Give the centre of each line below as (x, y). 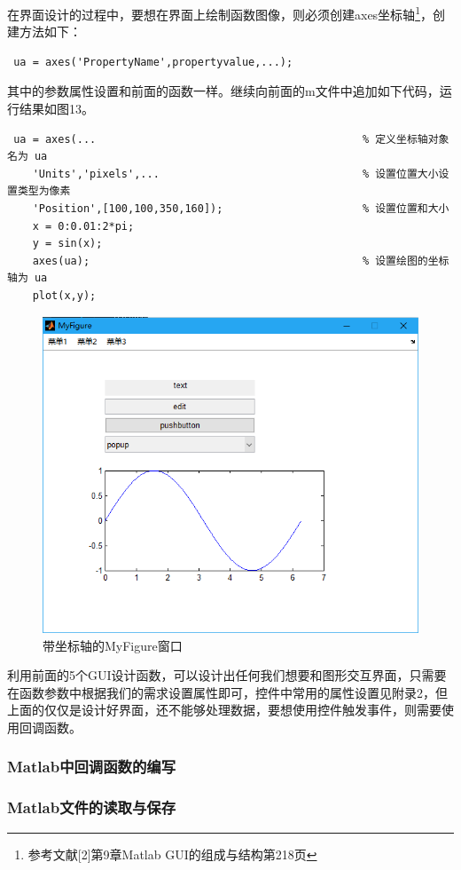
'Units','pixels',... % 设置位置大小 (235, 174)
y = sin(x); (67, 244)
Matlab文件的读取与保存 (92, 807)
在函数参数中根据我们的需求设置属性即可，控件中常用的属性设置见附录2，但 (227, 692)
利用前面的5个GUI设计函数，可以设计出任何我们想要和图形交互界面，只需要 (227, 675)
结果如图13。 (56, 109)
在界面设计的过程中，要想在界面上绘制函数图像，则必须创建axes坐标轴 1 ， (220, 13)
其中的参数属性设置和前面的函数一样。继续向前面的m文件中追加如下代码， (223, 91)
